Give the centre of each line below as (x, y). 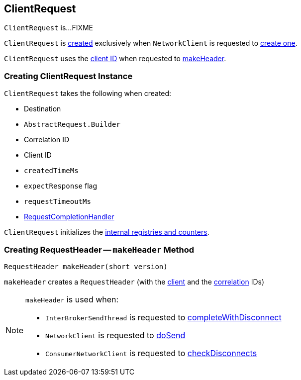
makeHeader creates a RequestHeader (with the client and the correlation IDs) (134, 282)
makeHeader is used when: (72, 299)
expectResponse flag (60, 186)
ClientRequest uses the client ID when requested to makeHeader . (115, 59)
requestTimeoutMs (57, 202)
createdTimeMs (51, 171)
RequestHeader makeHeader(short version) (86, 266)
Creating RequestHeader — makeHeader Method (99, 249)
